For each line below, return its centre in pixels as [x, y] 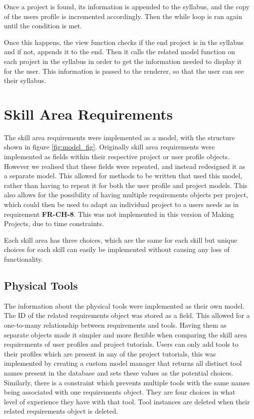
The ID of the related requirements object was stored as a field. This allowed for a [127, 315]
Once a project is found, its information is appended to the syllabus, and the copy [127, 6]
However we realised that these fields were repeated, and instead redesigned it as [125, 166]
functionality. [24, 259]
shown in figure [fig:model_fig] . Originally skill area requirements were [109, 147]
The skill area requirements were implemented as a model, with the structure [119, 137]
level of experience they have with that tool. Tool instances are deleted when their [127, 401]
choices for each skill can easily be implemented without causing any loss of [117, 249]
